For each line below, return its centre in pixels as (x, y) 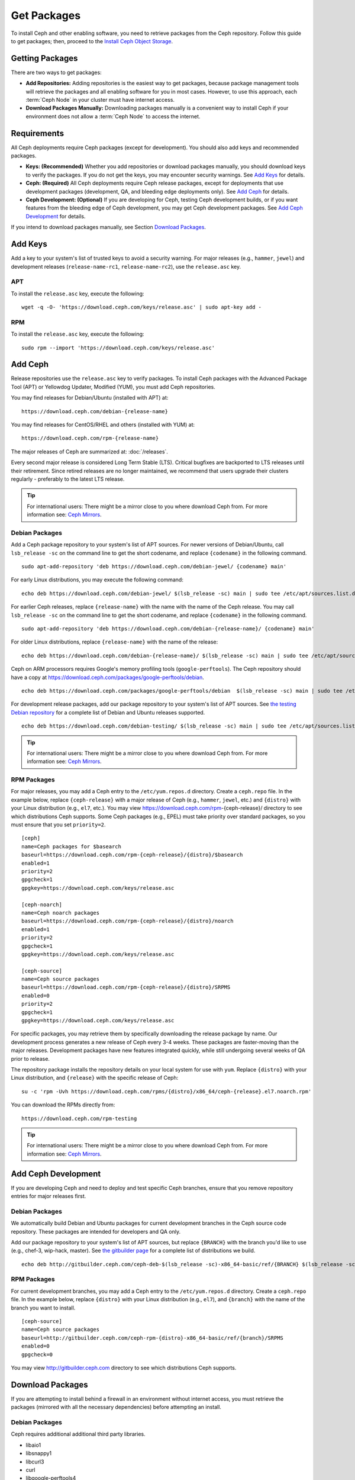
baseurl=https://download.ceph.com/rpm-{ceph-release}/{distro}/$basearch (132, 855)
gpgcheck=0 (37, 1354)
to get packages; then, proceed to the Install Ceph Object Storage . (92, 41)
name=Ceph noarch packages (61, 913)
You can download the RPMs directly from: (63, 1105)
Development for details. (56, 216)
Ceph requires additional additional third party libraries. (78, 1434)
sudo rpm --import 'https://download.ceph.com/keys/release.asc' (118, 348)
